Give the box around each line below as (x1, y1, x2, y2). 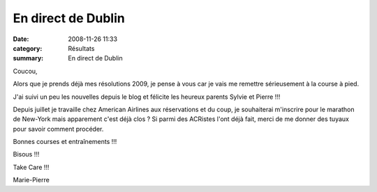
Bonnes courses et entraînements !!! (13, 138, 117, 146)
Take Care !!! (13, 163, 50, 171)
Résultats (68, 44, 95, 52)
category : (13, 44, 43, 52)
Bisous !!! (13, 150, 40, 159)
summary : (13, 54, 44, 63)
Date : (13, 35, 29, 43)
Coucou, (13, 67, 38, 75)
